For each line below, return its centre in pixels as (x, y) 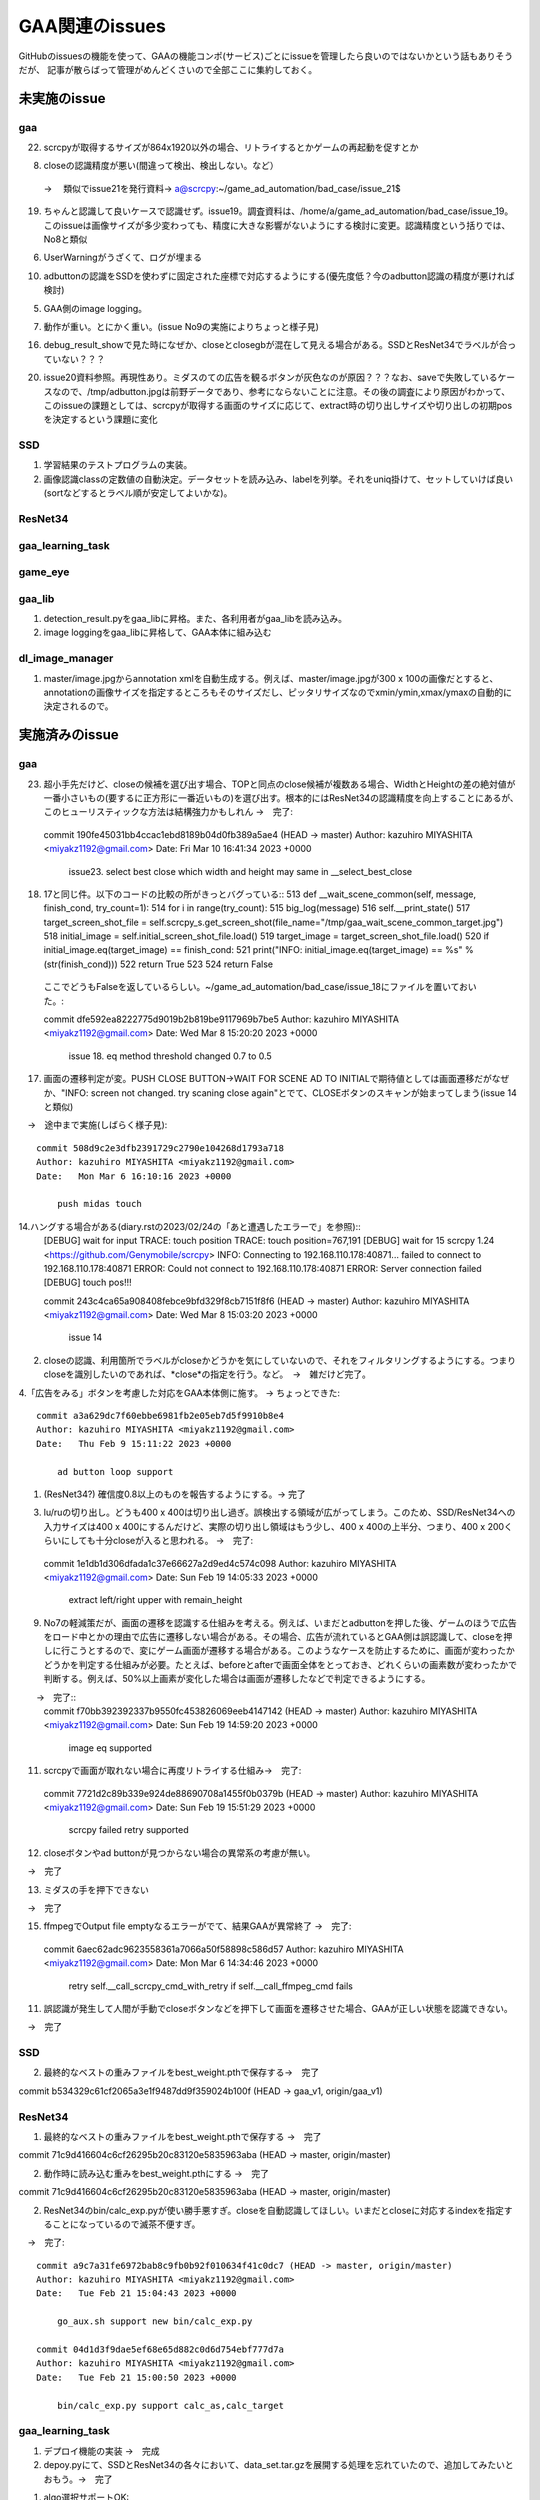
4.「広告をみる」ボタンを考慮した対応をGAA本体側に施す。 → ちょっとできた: (179, 1392)
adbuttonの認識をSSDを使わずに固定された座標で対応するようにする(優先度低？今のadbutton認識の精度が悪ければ (279, 276)
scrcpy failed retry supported (128, 1830)
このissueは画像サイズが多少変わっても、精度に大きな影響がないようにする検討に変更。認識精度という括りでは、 (277, 225)
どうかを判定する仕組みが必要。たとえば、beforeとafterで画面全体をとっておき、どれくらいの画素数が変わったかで (280, 1664)
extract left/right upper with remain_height (155, 1600)
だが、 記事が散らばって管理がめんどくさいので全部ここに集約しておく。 (168, 69)
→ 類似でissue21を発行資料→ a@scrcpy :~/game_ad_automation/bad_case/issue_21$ (222, 188)
